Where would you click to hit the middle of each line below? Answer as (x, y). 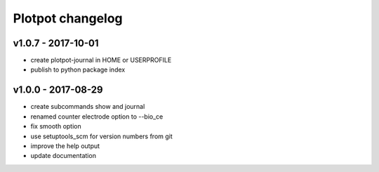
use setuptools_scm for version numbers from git (102, 136)
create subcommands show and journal (88, 107)
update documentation (63, 156)
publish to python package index (78, 70)
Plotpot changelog (68, 18)
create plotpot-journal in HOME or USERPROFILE (101, 60)
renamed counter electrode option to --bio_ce (97, 117)
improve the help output (65, 146)
